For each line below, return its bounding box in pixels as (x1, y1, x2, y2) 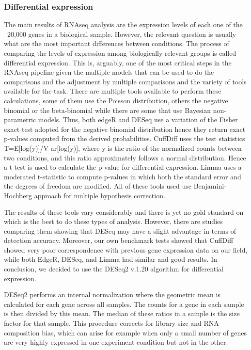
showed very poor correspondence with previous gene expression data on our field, (4, 244, 248, 255)
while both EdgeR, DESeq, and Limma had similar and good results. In (4, 254, 217, 264)
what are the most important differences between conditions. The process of (4, 38, 229, 48)
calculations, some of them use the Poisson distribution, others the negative (4, 95, 228, 105)
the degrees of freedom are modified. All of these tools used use (4, 181, 192, 191)
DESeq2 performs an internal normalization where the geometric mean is (4, 289, 220, 300)
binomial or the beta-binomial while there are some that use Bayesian (4, 105, 211, 115)
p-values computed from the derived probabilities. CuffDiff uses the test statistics (4, 133, 245, 143)
